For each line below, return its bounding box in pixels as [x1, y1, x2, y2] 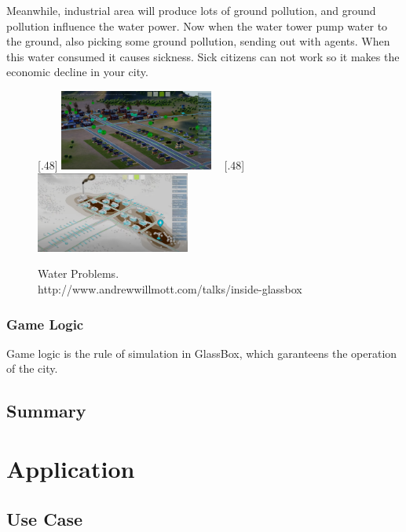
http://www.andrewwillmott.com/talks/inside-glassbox [38, 281, 302, 297]
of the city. [6, 360, 58, 377]
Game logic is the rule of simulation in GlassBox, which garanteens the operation [6, 344, 397, 361]
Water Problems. [38, 265, 119, 282]
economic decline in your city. [6, 64, 148, 80]
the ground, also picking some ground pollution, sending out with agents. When [6, 33, 390, 49]
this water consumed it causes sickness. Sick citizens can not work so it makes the [6, 48, 400, 64]
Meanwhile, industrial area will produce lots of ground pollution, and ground [6, 2, 376, 18]
